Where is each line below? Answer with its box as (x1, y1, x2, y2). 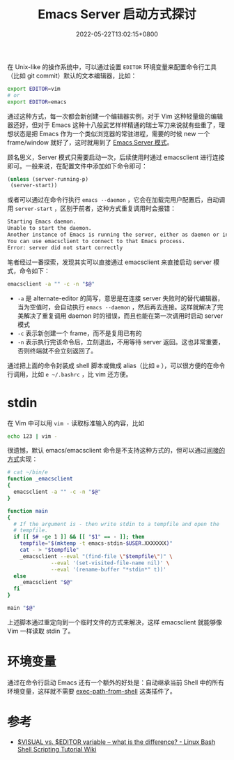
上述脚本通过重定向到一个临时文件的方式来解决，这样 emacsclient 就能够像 (7, 617, 223, 626)
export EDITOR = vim (7, 85, 61, 92)
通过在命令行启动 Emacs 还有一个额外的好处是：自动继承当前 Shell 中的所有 (7, 678, 224, 687)
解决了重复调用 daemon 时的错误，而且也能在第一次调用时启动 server (23, 312, 224, 320)
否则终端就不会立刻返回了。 (17, 346, 97, 355)
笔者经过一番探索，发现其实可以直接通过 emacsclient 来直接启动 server (7, 258, 212, 266)
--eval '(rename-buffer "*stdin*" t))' (51, 566, 167, 573)
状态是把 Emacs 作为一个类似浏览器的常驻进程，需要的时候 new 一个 (13, 129, 210, 138)
